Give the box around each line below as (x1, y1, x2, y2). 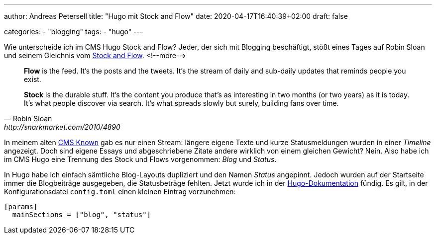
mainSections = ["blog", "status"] (12, 211, 151, 219)
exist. (24, 75, 41, 83)
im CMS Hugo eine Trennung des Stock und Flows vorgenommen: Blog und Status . (4, 155, 277, 163)
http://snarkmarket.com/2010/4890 (4, 123, 120, 131)
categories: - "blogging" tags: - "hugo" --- (4, 27, 143, 36)
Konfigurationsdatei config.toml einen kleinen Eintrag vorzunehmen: (4, 187, 236, 196)
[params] (4, 203, 38, 211)
